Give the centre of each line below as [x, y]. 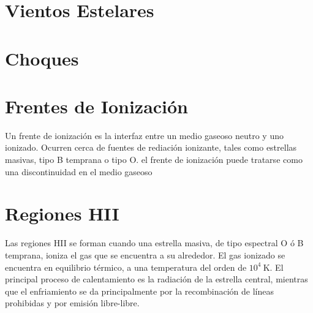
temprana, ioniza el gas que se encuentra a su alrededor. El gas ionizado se [145, 255]
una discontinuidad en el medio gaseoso [79, 171]
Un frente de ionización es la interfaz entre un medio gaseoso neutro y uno [144, 135]
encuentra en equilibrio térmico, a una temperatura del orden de [126, 267]
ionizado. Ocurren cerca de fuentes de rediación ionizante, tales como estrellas [151, 147]
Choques [42, 58]
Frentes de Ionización [97, 106]
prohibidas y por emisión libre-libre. [72, 303]
